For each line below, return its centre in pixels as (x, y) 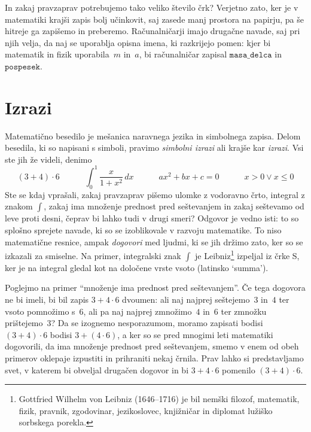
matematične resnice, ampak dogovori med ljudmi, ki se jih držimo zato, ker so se (154, 241)
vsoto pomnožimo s (40, 311)
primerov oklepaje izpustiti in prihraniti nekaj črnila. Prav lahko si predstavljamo (154, 358)
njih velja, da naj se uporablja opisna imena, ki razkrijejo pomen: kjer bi (138, 42)
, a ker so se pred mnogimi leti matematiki (195, 334)
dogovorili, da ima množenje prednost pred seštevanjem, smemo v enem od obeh (152, 346)
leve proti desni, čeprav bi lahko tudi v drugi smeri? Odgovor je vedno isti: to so (152, 218)
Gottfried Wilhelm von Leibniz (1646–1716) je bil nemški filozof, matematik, (159, 399)
